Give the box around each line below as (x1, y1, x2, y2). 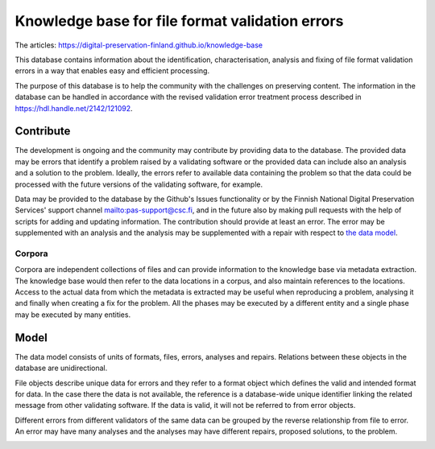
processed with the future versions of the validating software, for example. (14, 179, 263, 189)
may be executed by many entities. (14, 310, 131, 319)
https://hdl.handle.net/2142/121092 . (14, 103, 133, 113)
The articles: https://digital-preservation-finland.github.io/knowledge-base (14, 40, 263, 50)
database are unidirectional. (14, 363, 108, 373)
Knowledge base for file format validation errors (14, 12, 344, 30)
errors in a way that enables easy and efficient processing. (14, 66, 209, 76)
